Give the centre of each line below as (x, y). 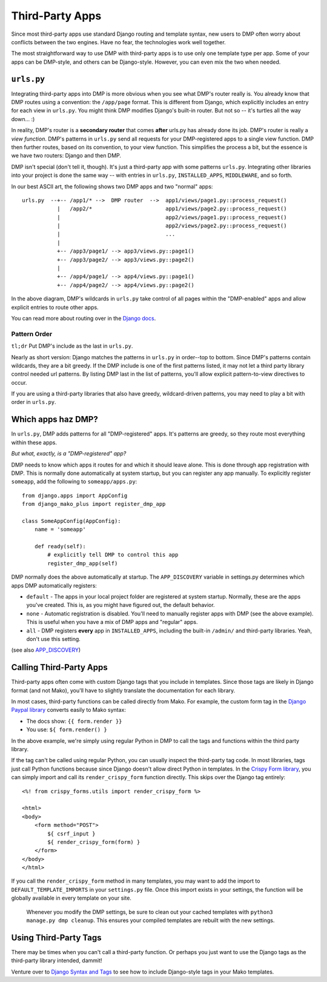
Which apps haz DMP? (54, 420)
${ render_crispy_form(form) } (94, 842)
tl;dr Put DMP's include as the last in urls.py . (72, 346)
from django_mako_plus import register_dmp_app (94, 504)
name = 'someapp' (60, 529)
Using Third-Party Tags (56, 937)
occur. (19, 382)
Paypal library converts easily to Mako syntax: (69, 710)
